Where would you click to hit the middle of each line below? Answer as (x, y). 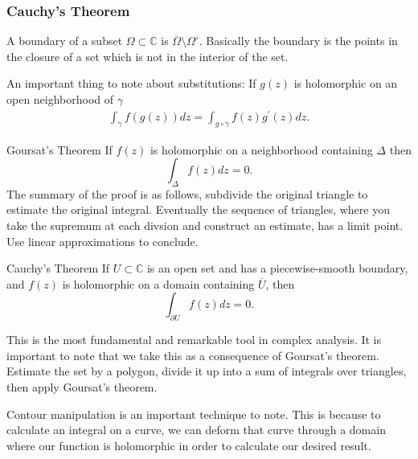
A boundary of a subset (65, 41)
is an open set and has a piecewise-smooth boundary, (277, 268)
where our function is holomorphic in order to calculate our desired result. (189, 445)
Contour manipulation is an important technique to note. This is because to (194, 414)
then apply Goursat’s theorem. (82, 387)
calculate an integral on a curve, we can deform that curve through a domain (196, 430)
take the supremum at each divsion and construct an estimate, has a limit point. (205, 225)
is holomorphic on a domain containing (158, 283)
